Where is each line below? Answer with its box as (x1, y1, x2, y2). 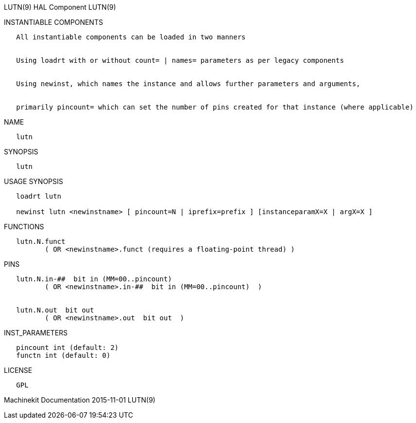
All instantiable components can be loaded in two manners (16, 33, 246, 41)
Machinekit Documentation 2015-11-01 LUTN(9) (4, 396, 156, 404)
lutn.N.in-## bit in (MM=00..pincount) (16, 275, 172, 283)
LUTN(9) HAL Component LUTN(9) (4, 3, 116, 11)
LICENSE (4, 366, 33, 374)
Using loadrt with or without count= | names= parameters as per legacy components (16, 56, 344, 64)
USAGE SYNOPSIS (4, 177, 63, 185)
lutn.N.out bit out (16, 306, 94, 314)
